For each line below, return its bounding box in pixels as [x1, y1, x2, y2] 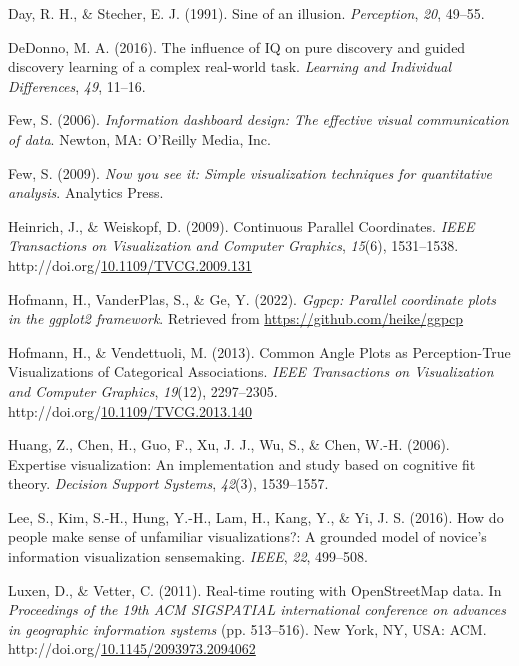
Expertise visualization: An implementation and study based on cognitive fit [8, 453, 476, 474]
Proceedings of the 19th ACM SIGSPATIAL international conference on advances [8, 599, 507, 620]
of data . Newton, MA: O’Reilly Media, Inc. [8, 128, 271, 149]
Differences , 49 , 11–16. [8, 75, 146, 96]
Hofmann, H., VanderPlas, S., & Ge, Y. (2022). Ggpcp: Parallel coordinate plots [8, 288, 496, 309]
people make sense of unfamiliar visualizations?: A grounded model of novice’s [8, 526, 487, 547]
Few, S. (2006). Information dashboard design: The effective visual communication [8, 109, 509, 130]
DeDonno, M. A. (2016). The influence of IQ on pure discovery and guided [8, 36, 466, 57]
